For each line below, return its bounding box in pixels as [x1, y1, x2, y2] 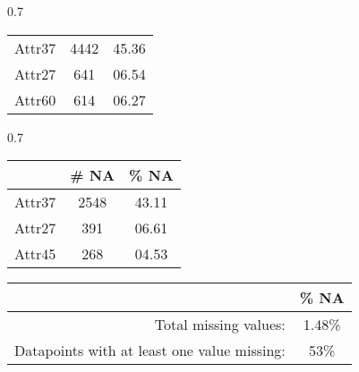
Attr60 [14, 89, 56, 110]
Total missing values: [154, 314, 286, 335]
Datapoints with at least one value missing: [14, 340, 286, 361]
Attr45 [14, 243, 56, 265]
